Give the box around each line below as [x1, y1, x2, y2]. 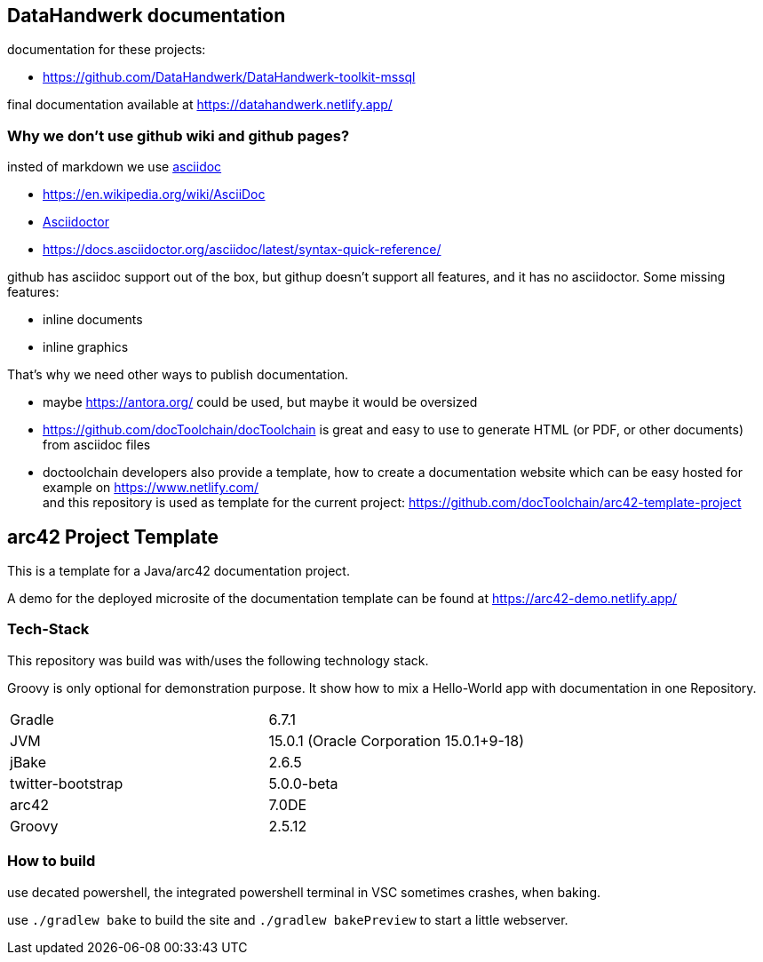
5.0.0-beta [268, 774, 338, 792]
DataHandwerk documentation [7, 4, 286, 27]
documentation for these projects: [7, 42, 206, 58]
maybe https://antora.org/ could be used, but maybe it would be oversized [43, 394, 478, 410]
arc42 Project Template [7, 525, 219, 548]
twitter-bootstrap [10, 774, 123, 792]
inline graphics [43, 339, 129, 355]
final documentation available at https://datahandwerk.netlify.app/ [7, 97, 393, 113]
